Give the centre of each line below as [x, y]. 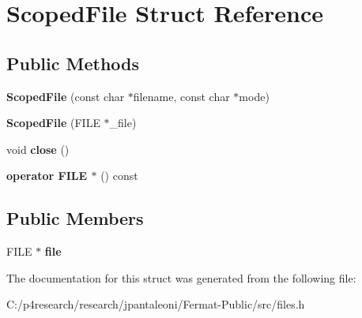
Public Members [75, 218]
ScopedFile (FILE [53, 123]
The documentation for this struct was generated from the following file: [181, 277]
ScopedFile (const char [66, 96]
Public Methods [73, 63]
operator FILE [47, 176]
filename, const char [181, 96]
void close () [38, 149]
